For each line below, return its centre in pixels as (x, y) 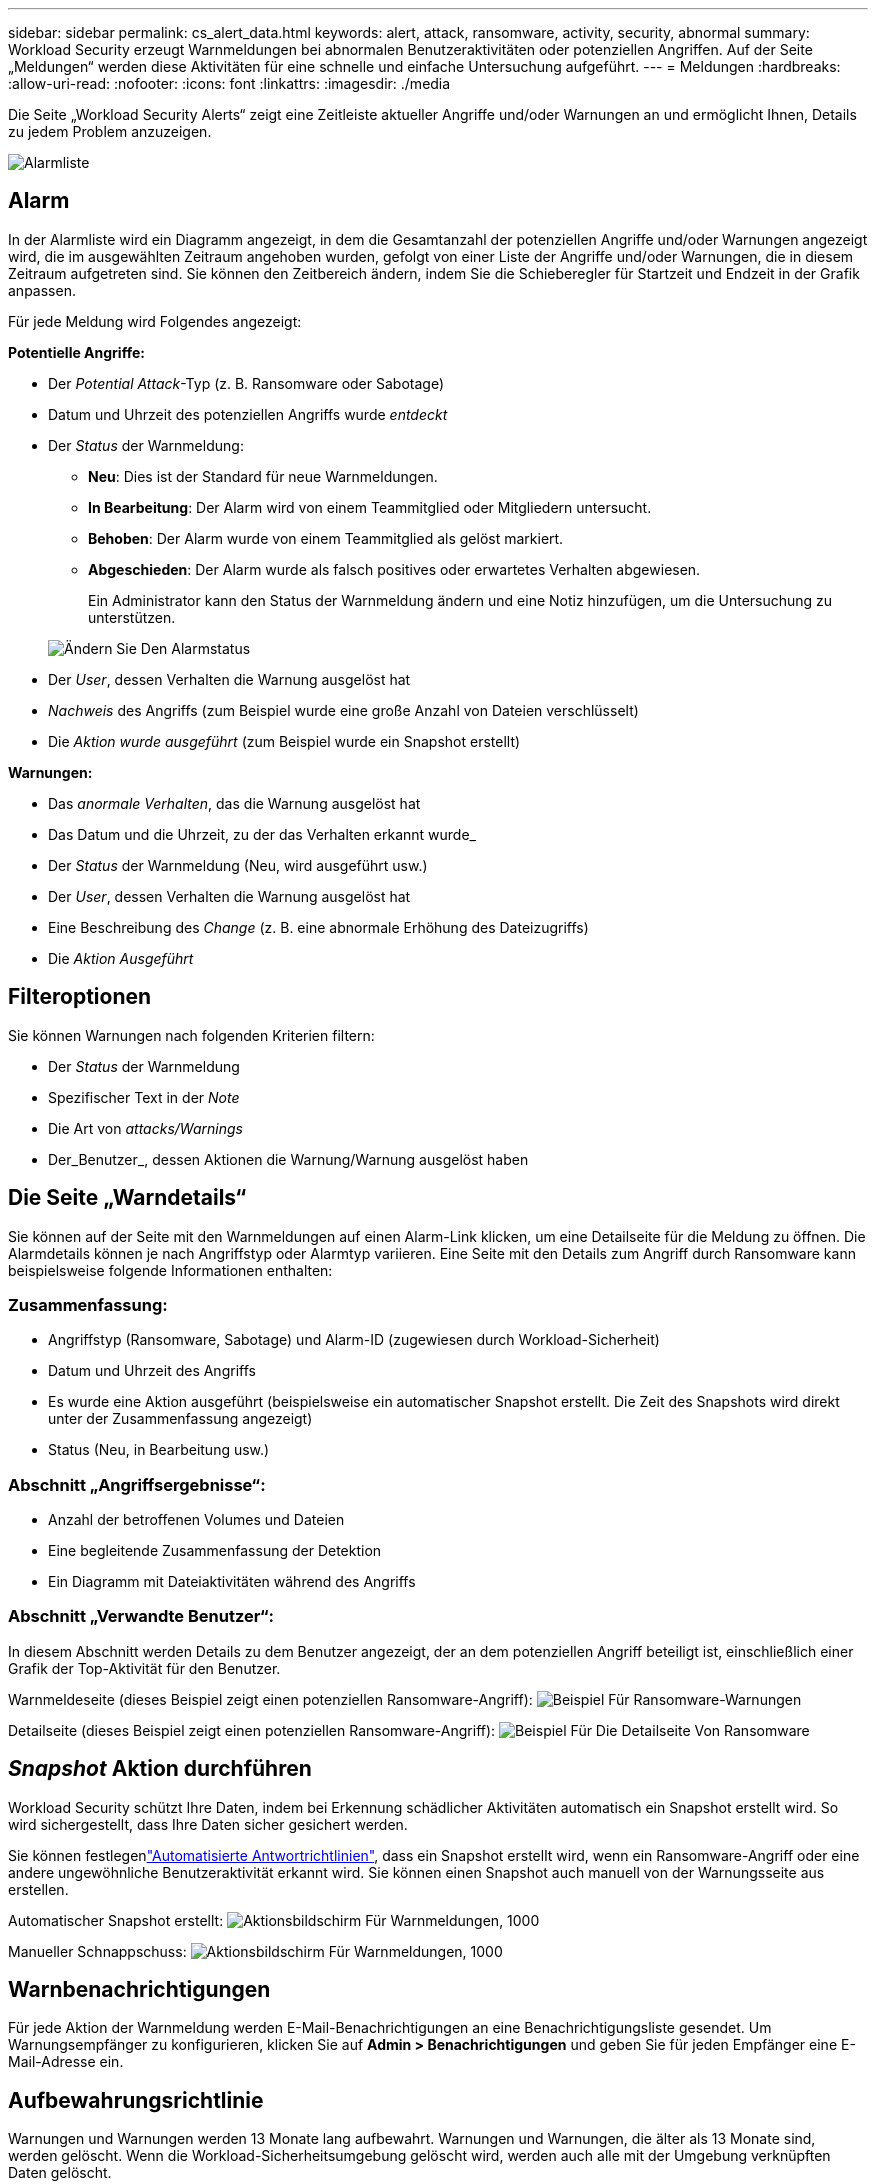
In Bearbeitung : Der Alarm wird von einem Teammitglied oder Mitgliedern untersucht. (370, 507)
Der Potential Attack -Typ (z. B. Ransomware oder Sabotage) (246, 383)
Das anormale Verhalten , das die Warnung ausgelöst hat (234, 803)
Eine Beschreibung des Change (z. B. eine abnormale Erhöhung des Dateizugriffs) (318, 927)
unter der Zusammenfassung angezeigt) (180, 1419)
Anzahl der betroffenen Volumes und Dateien (196, 1520)
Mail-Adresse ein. (66, 2062)
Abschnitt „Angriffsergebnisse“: (137, 1484)
